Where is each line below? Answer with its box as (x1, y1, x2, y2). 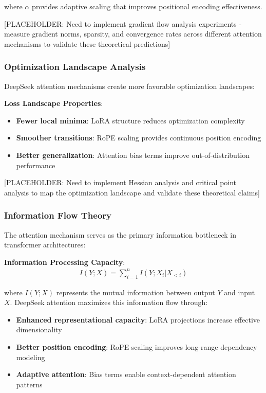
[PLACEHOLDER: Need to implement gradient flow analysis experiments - (4, 18, 242, 29)
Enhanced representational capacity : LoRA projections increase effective (16, 314, 260, 325)
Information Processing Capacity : (4, 256, 125, 267)
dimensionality (16, 324, 62, 335)
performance (16, 159, 55, 170)
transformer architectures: (4, 239, 86, 250)
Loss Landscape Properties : (4, 98, 103, 109)
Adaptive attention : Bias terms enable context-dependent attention (16, 369, 236, 380)
